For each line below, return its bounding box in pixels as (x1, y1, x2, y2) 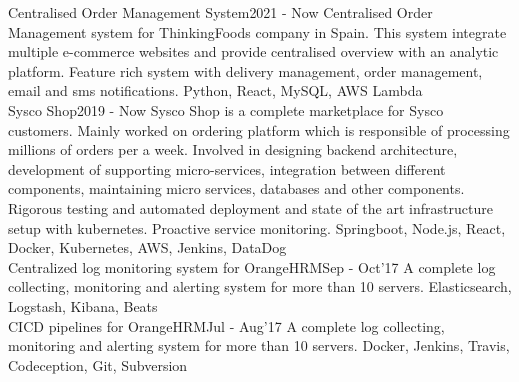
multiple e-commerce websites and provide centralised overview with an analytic (8, 41, 499, 62)
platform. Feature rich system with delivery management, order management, (8, 60, 483, 81)
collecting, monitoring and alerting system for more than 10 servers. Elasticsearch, (8, 276, 512, 297)
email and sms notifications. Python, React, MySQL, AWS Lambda (8, 80, 423, 101)
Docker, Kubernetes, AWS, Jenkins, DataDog (8, 237, 287, 258)
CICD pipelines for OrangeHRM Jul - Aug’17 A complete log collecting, (8, 315, 445, 336)
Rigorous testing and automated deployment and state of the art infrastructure (8, 197, 493, 218)
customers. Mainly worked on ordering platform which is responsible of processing (8, 119, 510, 140)
